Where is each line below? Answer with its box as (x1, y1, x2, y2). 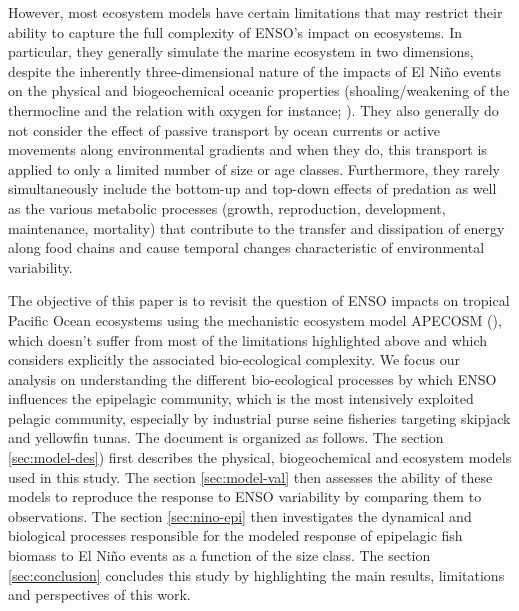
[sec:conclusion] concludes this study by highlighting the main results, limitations (8, 564, 505, 585)
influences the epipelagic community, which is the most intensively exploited (8, 388, 474, 409)
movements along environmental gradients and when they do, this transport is (8, 139, 487, 160)
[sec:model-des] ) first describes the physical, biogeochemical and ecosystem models (8, 447, 512, 468)
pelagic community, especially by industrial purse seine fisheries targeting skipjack (8, 407, 511, 428)
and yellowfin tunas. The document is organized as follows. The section (8, 427, 444, 448)
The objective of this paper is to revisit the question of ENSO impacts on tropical (8, 290, 510, 311)
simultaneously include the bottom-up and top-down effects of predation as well (8, 178, 497, 199)
